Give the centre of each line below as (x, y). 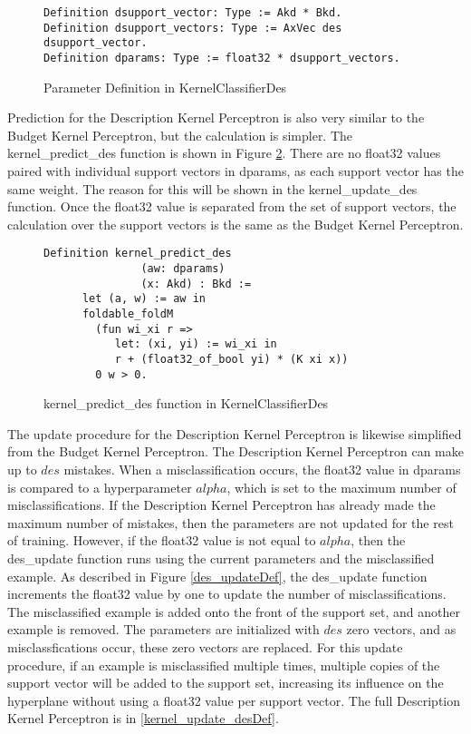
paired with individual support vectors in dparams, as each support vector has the (235, 171)
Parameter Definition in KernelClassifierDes (165, 87)
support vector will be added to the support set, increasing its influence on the (226, 683)
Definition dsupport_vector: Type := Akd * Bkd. (193, 13)
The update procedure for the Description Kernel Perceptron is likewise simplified (235, 433)
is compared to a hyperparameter (100, 487)
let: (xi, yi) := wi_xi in (196, 344)
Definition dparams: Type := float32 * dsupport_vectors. (222, 58)
